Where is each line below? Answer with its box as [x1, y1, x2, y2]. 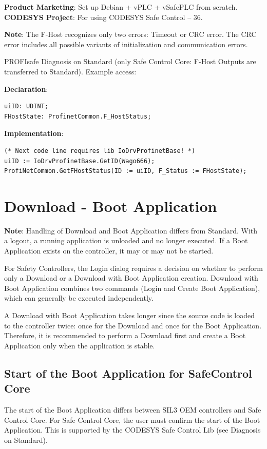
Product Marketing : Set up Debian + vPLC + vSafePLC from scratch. [4, 2, 238, 12]
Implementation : [4, 128, 64, 139]
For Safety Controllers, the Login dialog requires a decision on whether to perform [4, 262, 263, 273]
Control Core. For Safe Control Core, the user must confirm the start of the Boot [4, 414, 260, 425]
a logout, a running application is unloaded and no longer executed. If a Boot [4, 235, 248, 246]
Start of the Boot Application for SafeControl [4, 365, 252, 381]
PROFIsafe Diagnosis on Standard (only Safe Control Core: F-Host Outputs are [4, 56, 256, 67]
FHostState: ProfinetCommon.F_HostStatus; [4, 112, 151, 120]
